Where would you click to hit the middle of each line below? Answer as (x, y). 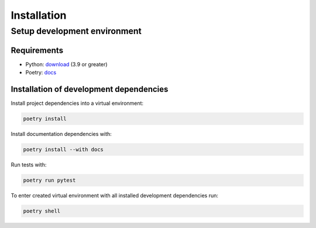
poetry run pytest (49, 180)
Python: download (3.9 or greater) (66, 64)
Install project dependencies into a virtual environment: (77, 103)
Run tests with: (29, 165)
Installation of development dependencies (90, 89)
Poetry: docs (41, 73)
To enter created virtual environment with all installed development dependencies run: (115, 195)
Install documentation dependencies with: (61, 134)
